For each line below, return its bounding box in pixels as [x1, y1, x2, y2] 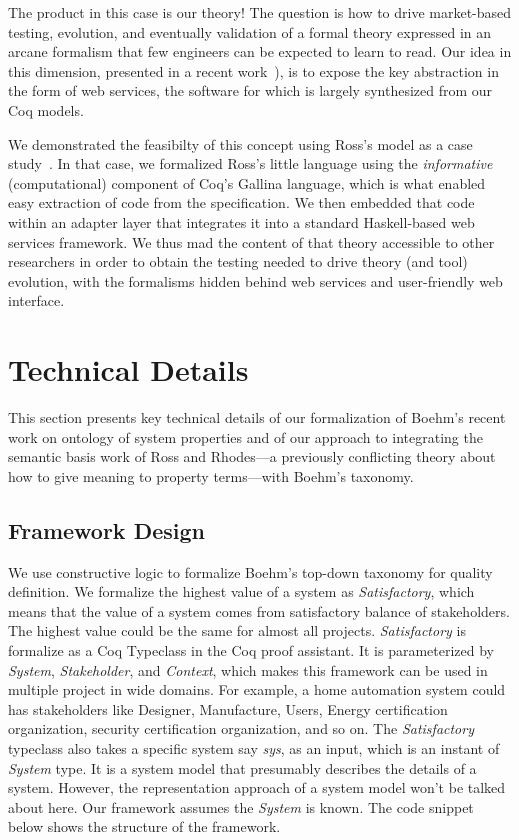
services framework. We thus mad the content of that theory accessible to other [8, 231, 495, 252]
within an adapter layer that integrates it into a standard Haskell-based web [8, 211, 475, 232]
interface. [8, 290, 65, 311]
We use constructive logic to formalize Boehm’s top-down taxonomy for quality [8, 561, 493, 582]
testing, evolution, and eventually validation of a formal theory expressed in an [8, 21, 491, 42]
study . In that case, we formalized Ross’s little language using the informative [8, 153, 493, 174]
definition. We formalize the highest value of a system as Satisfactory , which [8, 581, 475, 602]
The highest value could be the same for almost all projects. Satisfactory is [8, 620, 466, 641]
